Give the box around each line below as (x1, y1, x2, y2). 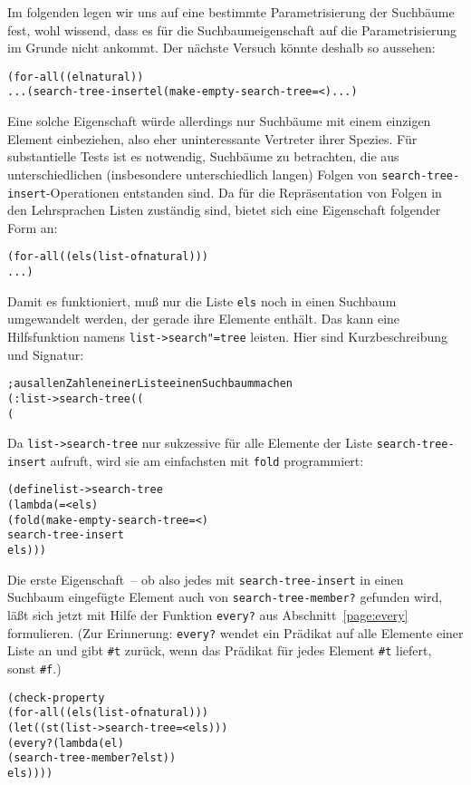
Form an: (7, 218, 58, 237)
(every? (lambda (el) (7, 736, 124, 750)
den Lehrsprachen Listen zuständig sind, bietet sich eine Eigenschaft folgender (7, 200, 441, 219)
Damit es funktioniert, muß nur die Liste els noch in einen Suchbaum (7, 291, 397, 310)
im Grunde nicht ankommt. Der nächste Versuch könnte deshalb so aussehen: (7, 38, 436, 57)
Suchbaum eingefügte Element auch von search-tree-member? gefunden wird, (7, 587, 443, 606)
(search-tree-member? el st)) (7, 751, 177, 765)
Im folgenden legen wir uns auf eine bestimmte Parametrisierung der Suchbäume (7, 3, 455, 21)
